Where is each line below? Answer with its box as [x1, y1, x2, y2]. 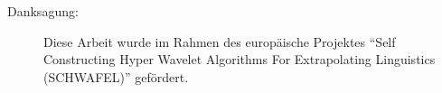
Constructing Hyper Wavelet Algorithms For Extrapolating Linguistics [43, 50, 436, 69]
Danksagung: [7, 2, 79, 20]
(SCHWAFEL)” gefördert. [43, 67, 189, 86]
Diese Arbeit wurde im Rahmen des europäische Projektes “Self [43, 32, 396, 51]
